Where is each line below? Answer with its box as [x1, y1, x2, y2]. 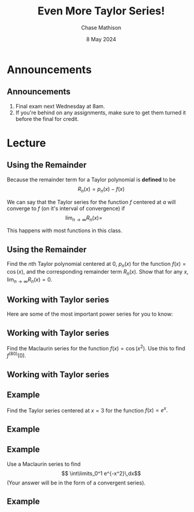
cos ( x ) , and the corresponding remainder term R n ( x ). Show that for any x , [7, 268, 189, 277]
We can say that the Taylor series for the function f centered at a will [7, 198, 176, 205]
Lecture [7, 136, 47, 150]
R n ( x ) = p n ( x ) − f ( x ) [77, 185, 125, 194]
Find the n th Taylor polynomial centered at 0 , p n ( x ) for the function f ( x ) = [7, 260, 186, 269]
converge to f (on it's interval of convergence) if [7, 205, 125, 212]
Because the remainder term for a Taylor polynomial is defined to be [7, 175, 176, 183]
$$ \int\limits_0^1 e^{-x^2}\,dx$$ [61, 469, 141, 477]
